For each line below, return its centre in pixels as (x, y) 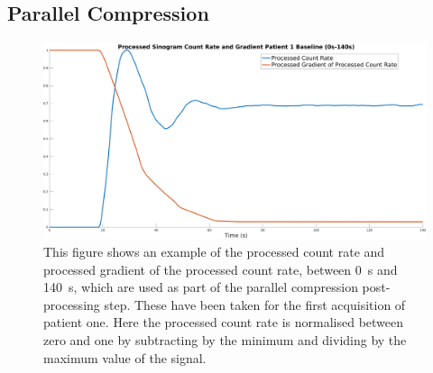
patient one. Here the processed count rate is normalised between (224, 322)
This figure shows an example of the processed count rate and (214, 251)
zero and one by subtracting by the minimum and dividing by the (225, 339)
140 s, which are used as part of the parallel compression (201, 287)
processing (72, 304)
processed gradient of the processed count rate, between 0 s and (221, 269)
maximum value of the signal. (125, 357)
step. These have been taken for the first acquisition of (255, 304)
